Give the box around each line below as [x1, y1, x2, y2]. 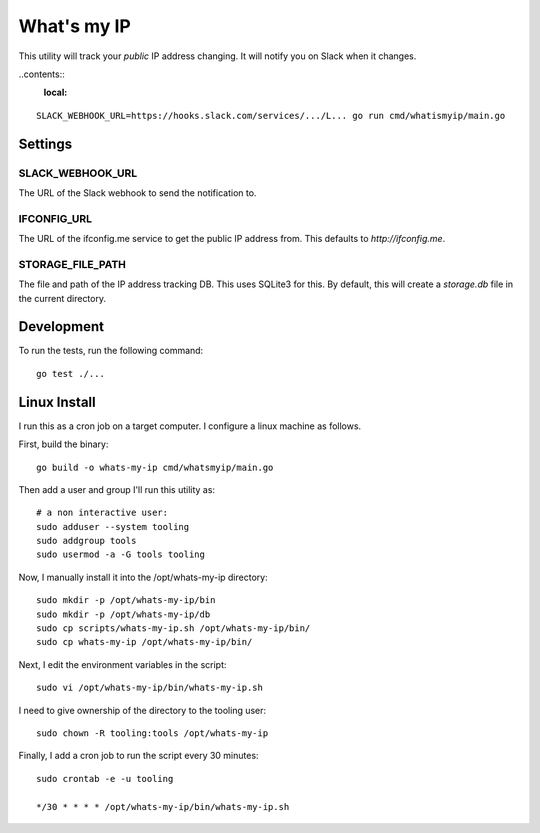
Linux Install [18, 393, 96, 410]
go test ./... [36, 368, 105, 379]
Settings [18, 135, 73, 152]
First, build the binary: [18, 438, 109, 450]
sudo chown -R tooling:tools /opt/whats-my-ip [36, 728, 269, 739]
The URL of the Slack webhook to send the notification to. [18, 186, 257, 199]
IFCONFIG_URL [18, 211, 92, 225]
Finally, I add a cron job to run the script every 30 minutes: [18, 750, 259, 762]
